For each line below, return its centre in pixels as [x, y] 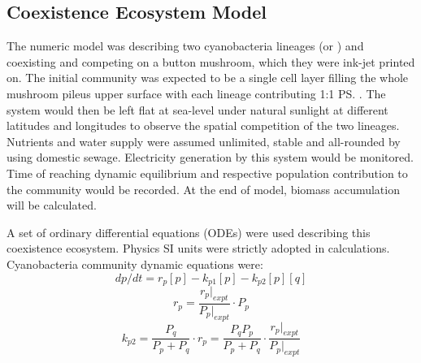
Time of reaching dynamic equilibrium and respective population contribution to [207, 173]
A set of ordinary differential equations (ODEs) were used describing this [189, 232]
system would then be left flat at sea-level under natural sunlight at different [197, 109]
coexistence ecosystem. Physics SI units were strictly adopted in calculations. [198, 248]
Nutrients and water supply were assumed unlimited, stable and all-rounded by [204, 141]
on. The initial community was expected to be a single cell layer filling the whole [208, 78]
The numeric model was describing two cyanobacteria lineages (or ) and [185, 46]
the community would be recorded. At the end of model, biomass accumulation [203, 189]
